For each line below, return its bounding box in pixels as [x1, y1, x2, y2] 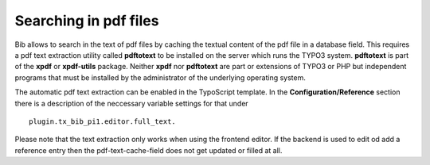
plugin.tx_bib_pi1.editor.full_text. [29, 117, 177, 126]
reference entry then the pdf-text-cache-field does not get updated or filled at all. [14, 145, 283, 155]
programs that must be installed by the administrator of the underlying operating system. [14, 72, 306, 82]
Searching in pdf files [14, 12, 159, 29]
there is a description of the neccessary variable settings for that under [14, 98, 248, 108]
